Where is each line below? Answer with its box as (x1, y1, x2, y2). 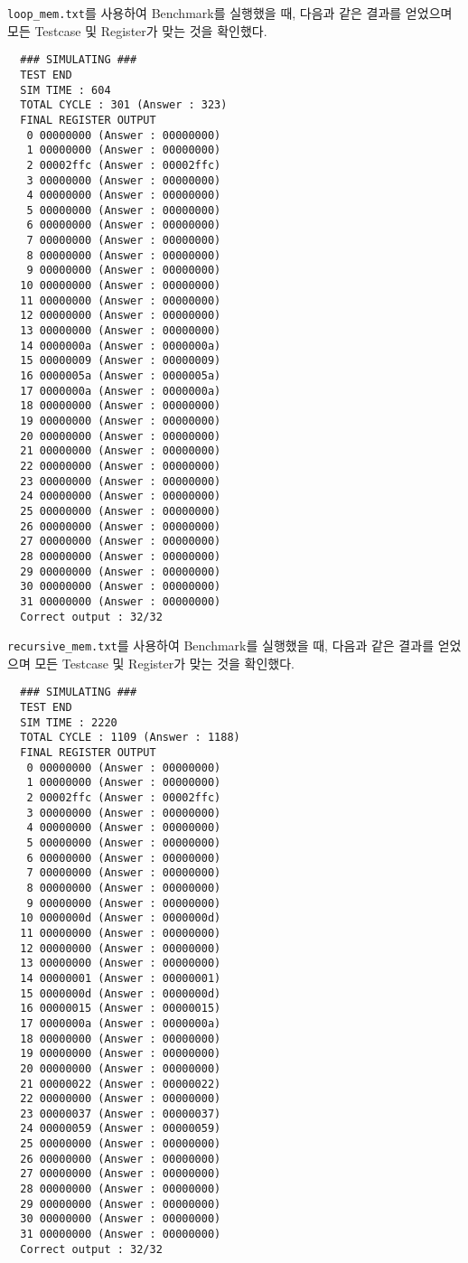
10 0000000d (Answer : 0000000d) (20, 912, 221, 925)
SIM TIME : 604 (20, 83, 111, 97)
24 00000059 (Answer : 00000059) (20, 1122, 221, 1136)
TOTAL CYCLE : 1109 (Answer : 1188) (20, 731, 240, 744)
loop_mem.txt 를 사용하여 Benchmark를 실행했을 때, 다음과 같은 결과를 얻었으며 (7, 4, 453, 22)
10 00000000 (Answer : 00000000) (20, 279, 221, 293)
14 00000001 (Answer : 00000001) (20, 971, 221, 985)
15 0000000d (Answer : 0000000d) (20, 987, 221, 1000)
